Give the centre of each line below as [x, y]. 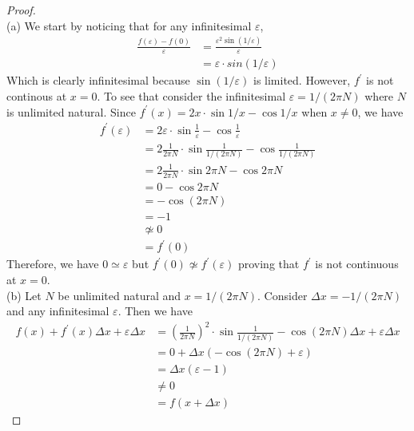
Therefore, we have [53, 264]
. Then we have [155, 311]
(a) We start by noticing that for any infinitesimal [129, 25]
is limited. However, [302, 80]
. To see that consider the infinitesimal [191, 95]
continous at [37, 95]
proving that [269, 264]
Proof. [21, 10]
